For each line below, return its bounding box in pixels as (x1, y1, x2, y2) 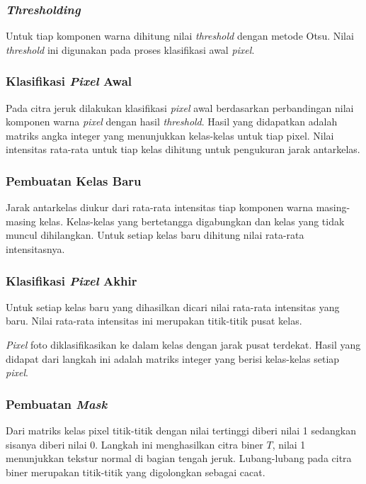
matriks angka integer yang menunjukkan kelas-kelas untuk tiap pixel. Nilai (6, 128, 334, 142)
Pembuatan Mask (6, 395, 108, 412)
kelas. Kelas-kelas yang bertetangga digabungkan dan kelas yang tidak (39, 213, 345, 228)
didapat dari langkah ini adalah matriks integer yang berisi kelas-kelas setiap (6, 351, 340, 366)
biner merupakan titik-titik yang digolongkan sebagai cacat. (6, 464, 265, 479)
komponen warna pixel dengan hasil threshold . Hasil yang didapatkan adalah (6, 114, 338, 129)
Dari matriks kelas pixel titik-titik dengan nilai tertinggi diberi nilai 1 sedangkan (6, 423, 356, 437)
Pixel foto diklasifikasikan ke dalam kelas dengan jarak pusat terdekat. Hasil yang (6, 337, 361, 351)
